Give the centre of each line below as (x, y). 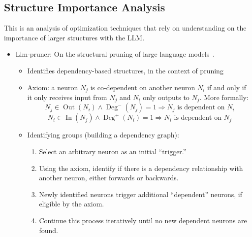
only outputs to (166, 97)
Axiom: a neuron (53, 87)
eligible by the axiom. (72, 204)
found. (48, 230)
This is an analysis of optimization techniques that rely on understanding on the (125, 28)
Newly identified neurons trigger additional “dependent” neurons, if (141, 194)
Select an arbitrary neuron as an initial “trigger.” (113, 152)
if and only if (226, 87)
